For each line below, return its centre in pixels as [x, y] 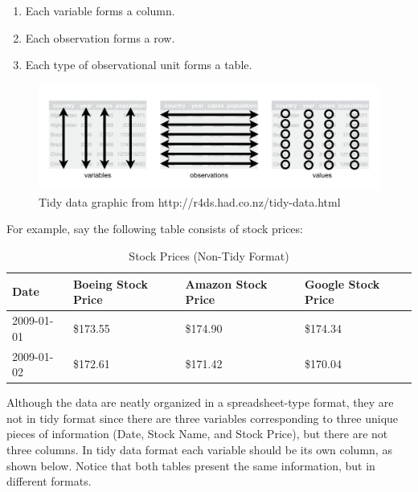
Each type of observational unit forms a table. [139, 65]
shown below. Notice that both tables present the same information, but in [191, 465]
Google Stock [342, 283]
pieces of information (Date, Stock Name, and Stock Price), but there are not [197, 434]
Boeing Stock [110, 283]
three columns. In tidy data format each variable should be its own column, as [199, 449]
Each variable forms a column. [100, 10]
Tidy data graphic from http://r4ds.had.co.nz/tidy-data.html [190, 201]
